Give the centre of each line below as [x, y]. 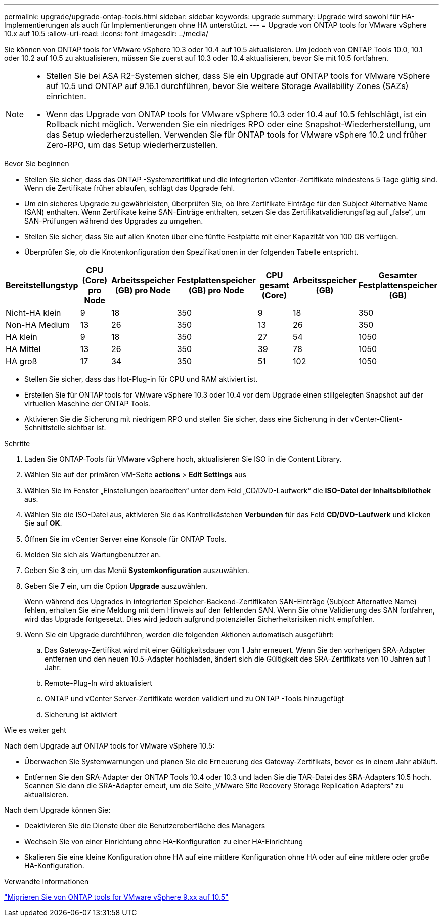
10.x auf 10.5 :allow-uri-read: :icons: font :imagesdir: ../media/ [106, 34]
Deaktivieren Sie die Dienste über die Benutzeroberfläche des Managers [145, 826]
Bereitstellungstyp [42, 285]
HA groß [21, 361]
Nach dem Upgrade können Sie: [57, 810]
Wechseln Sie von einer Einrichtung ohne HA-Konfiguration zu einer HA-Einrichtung [164, 841]
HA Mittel [23, 349]
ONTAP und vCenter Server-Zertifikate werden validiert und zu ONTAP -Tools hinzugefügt [194, 699]
